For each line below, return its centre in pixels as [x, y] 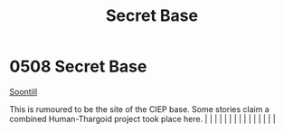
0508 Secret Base [78, 66]
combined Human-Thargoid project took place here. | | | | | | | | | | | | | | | [142, 119]
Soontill [24, 91]
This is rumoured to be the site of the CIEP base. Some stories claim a [139, 109]
